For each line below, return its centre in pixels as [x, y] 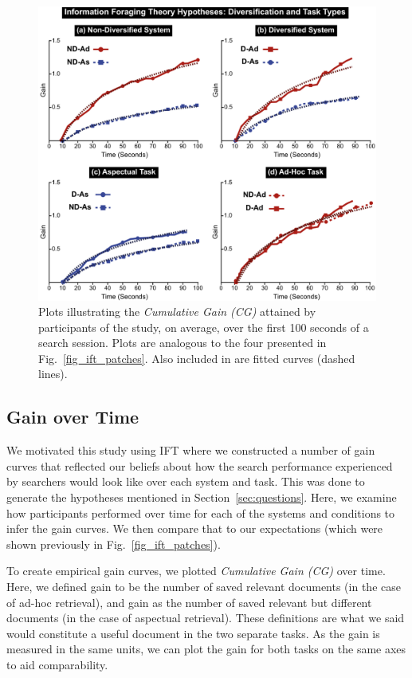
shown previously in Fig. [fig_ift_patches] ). [114, 544]
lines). [53, 374]
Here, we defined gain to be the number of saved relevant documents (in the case [204, 587]
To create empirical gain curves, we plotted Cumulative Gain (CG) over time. [196, 571]
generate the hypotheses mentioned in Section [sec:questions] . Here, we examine [202, 497]
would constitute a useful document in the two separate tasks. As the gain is [193, 633]
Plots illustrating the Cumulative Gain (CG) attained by [177, 311]
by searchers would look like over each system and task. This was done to [186, 481]
